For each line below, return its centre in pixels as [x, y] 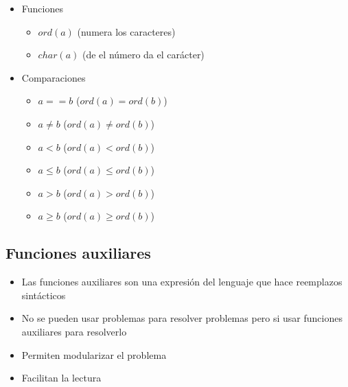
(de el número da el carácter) [143, 55]
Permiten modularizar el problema [94, 354]
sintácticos [44, 295]
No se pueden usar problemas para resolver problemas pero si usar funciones [182, 318]
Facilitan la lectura [61, 378]
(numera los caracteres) [126, 31]
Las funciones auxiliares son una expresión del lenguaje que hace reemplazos [182, 282]
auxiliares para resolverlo [74, 331]
